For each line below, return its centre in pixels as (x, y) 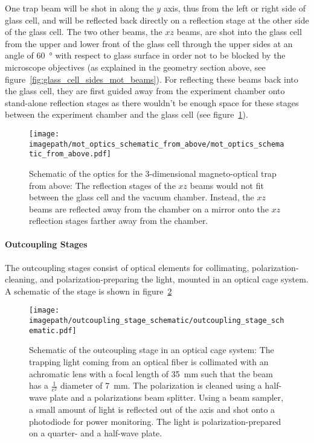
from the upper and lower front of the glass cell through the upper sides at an (149, 43)
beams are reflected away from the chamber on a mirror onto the (149, 209)
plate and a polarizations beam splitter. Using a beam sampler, (167, 397)
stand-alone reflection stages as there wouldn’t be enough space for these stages (152, 102)
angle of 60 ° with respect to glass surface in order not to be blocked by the (145, 55)
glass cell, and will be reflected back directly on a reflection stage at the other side (157, 20)
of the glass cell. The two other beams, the (84, 32)
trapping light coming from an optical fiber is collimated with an (149, 362)
